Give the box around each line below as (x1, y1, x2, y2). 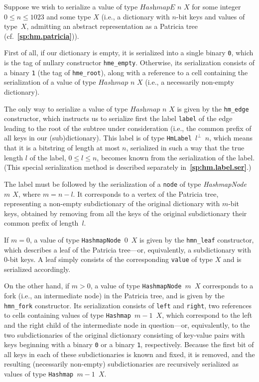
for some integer (192, 1, 241, 11)
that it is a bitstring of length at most (4, 142, 120, 153)
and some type (46, 11, 91, 21)
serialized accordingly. (4, 263, 71, 274)
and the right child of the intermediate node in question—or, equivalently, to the (4, 319, 250, 330)
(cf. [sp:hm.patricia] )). (4, 30, 79, 41)
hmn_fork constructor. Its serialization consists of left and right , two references (4, 300, 252, 310)
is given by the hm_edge (177, 103, 249, 114)
